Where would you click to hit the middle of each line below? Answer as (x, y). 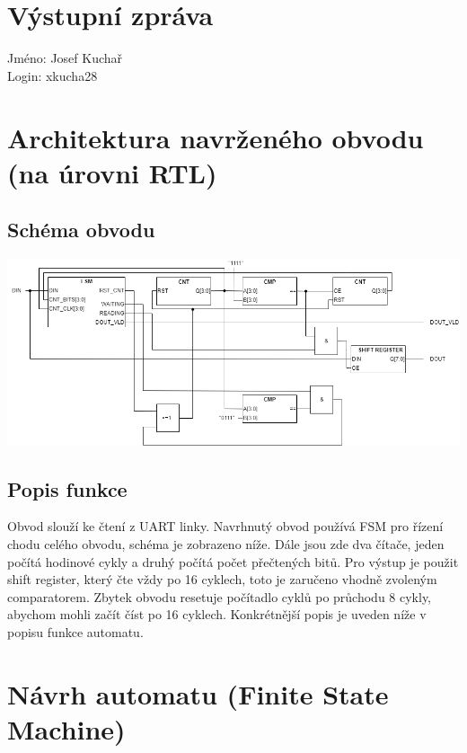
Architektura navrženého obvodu (216, 137)
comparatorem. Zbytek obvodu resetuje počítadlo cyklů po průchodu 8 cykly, (220, 596)
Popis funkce (67, 488)
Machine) (66, 728)
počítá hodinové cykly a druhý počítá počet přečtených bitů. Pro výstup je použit (233, 561)
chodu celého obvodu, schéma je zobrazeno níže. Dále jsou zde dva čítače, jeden (226, 543)
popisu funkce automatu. (75, 631)
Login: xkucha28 (53, 75)
